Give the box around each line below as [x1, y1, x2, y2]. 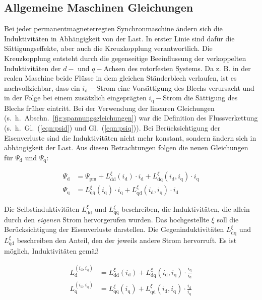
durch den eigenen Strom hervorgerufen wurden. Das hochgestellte [4, 214, 209, 224]
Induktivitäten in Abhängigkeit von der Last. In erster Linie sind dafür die [4, 33, 235, 43]
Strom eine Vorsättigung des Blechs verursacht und [96, 82, 254, 93]
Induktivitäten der [4, 63, 61, 73]
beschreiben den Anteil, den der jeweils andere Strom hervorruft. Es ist [17, 234, 237, 245]
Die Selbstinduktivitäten [4, 204, 80, 214]
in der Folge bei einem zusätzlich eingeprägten [4, 92, 147, 103]
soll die [217, 214, 239, 224]
